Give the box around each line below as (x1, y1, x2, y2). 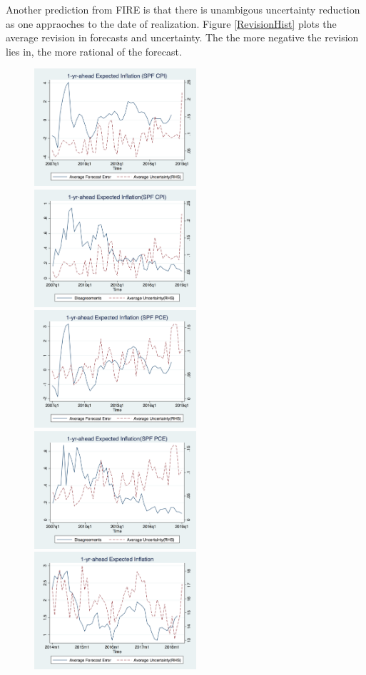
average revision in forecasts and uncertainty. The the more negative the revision (6, 30, 359, 45)
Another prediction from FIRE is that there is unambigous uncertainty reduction (6, 2, 360, 16)
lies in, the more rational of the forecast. (6, 43, 182, 58)
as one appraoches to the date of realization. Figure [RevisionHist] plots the (6, 16, 337, 31)
